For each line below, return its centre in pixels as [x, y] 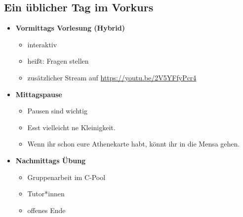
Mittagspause [39, 94]
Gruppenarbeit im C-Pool [66, 177]
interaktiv [42, 44]
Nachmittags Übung [51, 160]
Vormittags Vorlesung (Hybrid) [70, 28]
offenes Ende [46, 210]
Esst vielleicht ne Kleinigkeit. [71, 127]
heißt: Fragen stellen [58, 61]
